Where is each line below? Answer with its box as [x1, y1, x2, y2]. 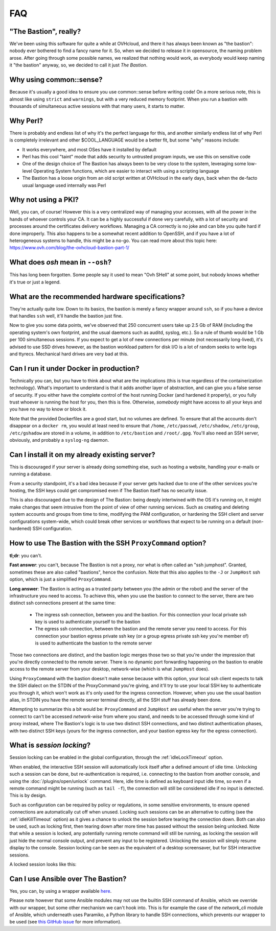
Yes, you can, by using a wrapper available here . [9, 888, 112, 894]
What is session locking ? [9, 741, 91, 750]
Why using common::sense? [9, 76, 103, 84]
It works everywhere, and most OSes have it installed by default [22, 146, 157, 153]
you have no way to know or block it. [9, 406, 87, 412]
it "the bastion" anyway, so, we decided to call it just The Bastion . [9, 62, 148, 68]
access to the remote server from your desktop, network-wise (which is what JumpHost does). [9, 666, 210, 672]
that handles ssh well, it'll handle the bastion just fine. [9, 313, 123, 319]
